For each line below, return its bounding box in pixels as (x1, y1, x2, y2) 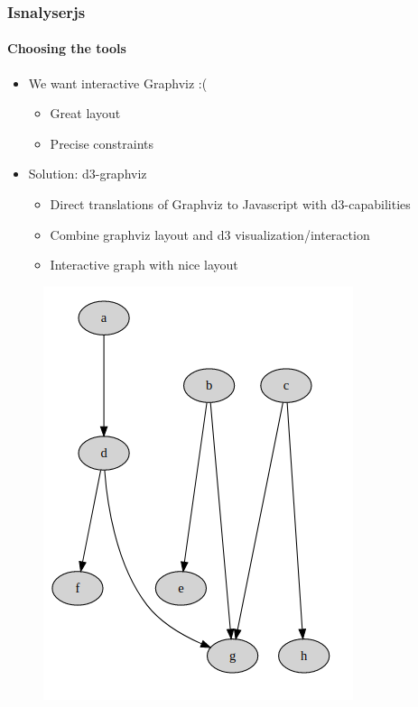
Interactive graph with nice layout (50, 255, 238, 274)
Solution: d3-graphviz (28, 164, 147, 183)
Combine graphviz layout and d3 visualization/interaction (50, 225, 370, 243)
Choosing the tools (7, 39, 126, 58)
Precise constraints (50, 133, 154, 152)
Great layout (50, 104, 121, 123)
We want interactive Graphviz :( (28, 73, 208, 92)
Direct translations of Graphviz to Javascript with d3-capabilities (50, 195, 411, 214)
